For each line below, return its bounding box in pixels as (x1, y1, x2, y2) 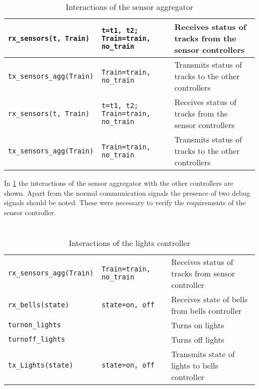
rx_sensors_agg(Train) (8, 269, 94, 277)
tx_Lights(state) (8, 361, 73, 370)
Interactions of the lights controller (69, 237, 190, 249)
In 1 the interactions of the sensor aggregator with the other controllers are (4, 178, 234, 188)
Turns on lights (171, 319, 224, 331)
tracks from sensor (171, 267, 235, 279)
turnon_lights (8, 321, 61, 329)
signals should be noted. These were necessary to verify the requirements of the (4, 197, 246, 208)
